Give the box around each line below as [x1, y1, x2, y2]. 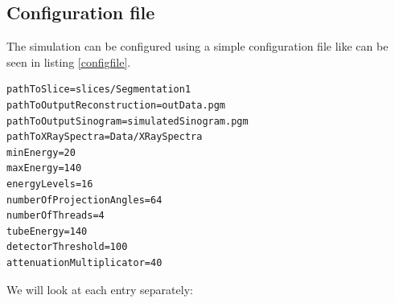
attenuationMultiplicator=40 [6, 256, 163, 268]
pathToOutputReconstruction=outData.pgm [6, 99, 226, 111]
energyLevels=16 [6, 178, 93, 190]
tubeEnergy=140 [6, 225, 88, 237]
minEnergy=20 [6, 146, 76, 158]
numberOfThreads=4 [6, 210, 105, 222]
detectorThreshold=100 [6, 241, 128, 253]
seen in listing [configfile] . [6, 53, 131, 70]
